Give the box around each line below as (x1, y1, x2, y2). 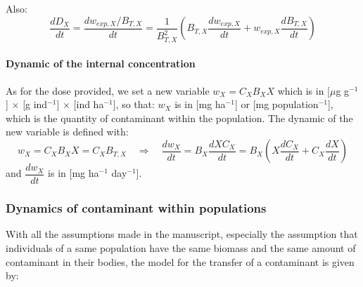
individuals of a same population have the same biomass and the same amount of (6, 240, 356, 255)
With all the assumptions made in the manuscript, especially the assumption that (6, 227, 358, 241)
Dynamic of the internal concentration (6, 56, 196, 71)
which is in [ (277, 83, 330, 98)
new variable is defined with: (6, 124, 129, 139)
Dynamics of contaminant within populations (6, 199, 267, 217)
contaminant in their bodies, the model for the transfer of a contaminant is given (6, 254, 355, 269)
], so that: (113, 97, 155, 112)
